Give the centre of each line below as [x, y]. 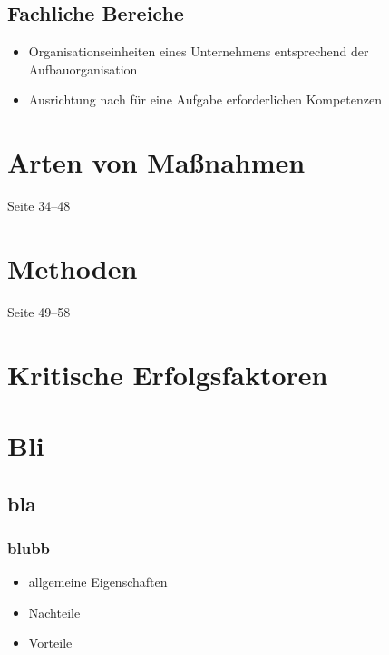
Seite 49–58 [39, 311]
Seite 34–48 [39, 206]
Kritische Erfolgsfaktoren [168, 374]
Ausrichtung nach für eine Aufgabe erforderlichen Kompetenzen [205, 99]
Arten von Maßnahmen [156, 162]
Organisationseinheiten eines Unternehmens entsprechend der [199, 51]
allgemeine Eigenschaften [98, 582]
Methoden [73, 268]
